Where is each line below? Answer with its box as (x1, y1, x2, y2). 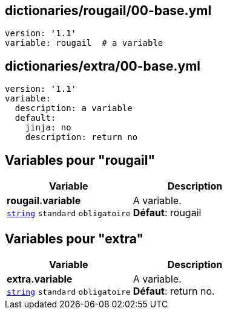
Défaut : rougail (133, 207, 202, 219)
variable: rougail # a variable (5, 38, 163, 48)
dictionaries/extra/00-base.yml (5, 58, 200, 74)
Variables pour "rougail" (5, 152, 156, 168)
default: (15, 113, 56, 123)
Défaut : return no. (133, 284, 215, 297)
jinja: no (25, 123, 71, 133)
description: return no (25, 132, 138, 143)
